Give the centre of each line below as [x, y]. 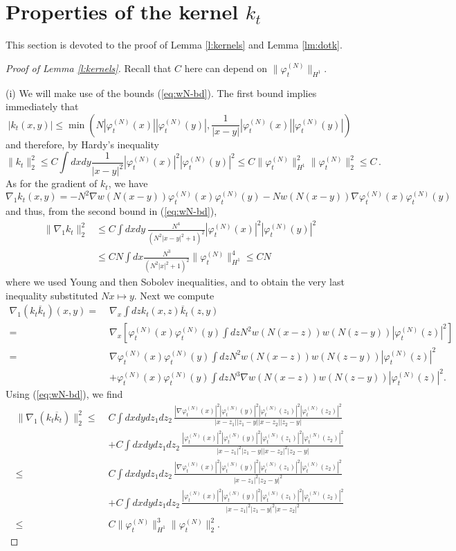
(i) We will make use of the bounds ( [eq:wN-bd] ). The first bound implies [161, 93]
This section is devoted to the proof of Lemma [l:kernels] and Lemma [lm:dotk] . [174, 45]
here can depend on [226, 68]
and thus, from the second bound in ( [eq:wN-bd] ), [111, 211]
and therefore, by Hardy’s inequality [82, 144]
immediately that [42, 106]
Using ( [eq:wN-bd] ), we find [64, 394]
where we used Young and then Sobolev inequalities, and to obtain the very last [175, 282]
